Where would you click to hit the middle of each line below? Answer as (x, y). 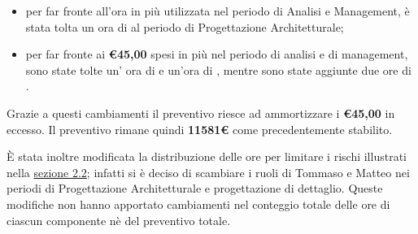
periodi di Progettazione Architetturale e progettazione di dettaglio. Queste (195, 188)
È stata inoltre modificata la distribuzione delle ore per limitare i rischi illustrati (207, 156)
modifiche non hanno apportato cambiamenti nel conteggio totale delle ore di (198, 204)
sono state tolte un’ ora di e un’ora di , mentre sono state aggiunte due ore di (218, 69)
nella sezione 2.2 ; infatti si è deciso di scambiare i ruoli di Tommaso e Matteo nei (208, 172)
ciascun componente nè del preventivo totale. (119, 220)
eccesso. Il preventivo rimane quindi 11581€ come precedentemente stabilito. (200, 129)
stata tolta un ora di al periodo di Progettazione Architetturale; (185, 26)
